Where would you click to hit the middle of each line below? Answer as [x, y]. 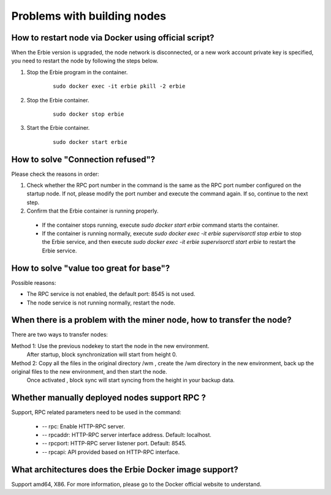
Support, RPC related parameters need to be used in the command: [96, 412]
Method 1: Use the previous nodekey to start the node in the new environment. [110, 346]
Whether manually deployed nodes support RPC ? [109, 398]
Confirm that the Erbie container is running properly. [93, 211]
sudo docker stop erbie [89, 114]
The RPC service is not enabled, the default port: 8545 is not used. [111, 294]
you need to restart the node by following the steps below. [85, 61]
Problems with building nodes [89, 16]
